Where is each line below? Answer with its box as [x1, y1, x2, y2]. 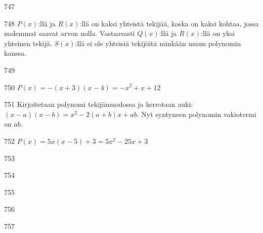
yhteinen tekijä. [4, 37, 52, 48]
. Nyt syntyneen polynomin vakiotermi [137, 108, 256, 119]
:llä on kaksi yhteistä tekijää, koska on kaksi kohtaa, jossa [79, 18, 259, 28]
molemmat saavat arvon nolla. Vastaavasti [4, 28, 135, 38]
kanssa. [4, 48, 27, 58]
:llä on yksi [201, 28, 235, 38]
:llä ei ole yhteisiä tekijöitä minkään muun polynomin [75, 37, 241, 48]
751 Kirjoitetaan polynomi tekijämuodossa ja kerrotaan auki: [4, 99, 193, 109]
